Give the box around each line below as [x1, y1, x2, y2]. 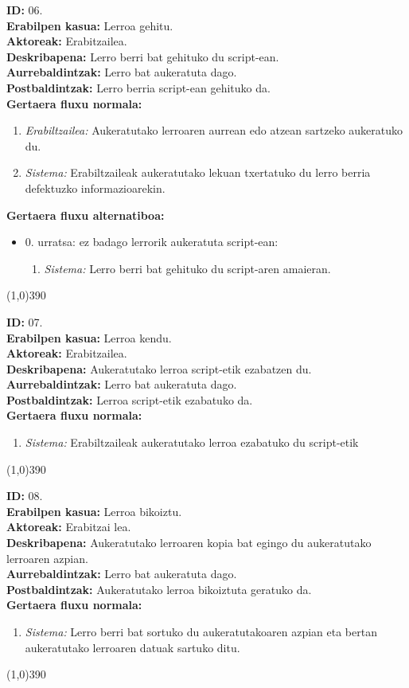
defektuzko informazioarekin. [25, 179, 166, 196]
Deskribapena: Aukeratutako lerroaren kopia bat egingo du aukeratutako [6, 534, 372, 551]
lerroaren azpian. [6, 549, 88, 566]
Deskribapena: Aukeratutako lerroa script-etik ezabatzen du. [6, 360, 312, 377]
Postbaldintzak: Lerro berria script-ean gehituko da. [6, 79, 271, 96]
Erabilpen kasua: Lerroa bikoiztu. [6, 502, 182, 519]
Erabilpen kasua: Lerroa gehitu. [6, 17, 173, 33]
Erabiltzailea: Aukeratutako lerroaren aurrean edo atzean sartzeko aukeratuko [25, 122, 403, 139]
